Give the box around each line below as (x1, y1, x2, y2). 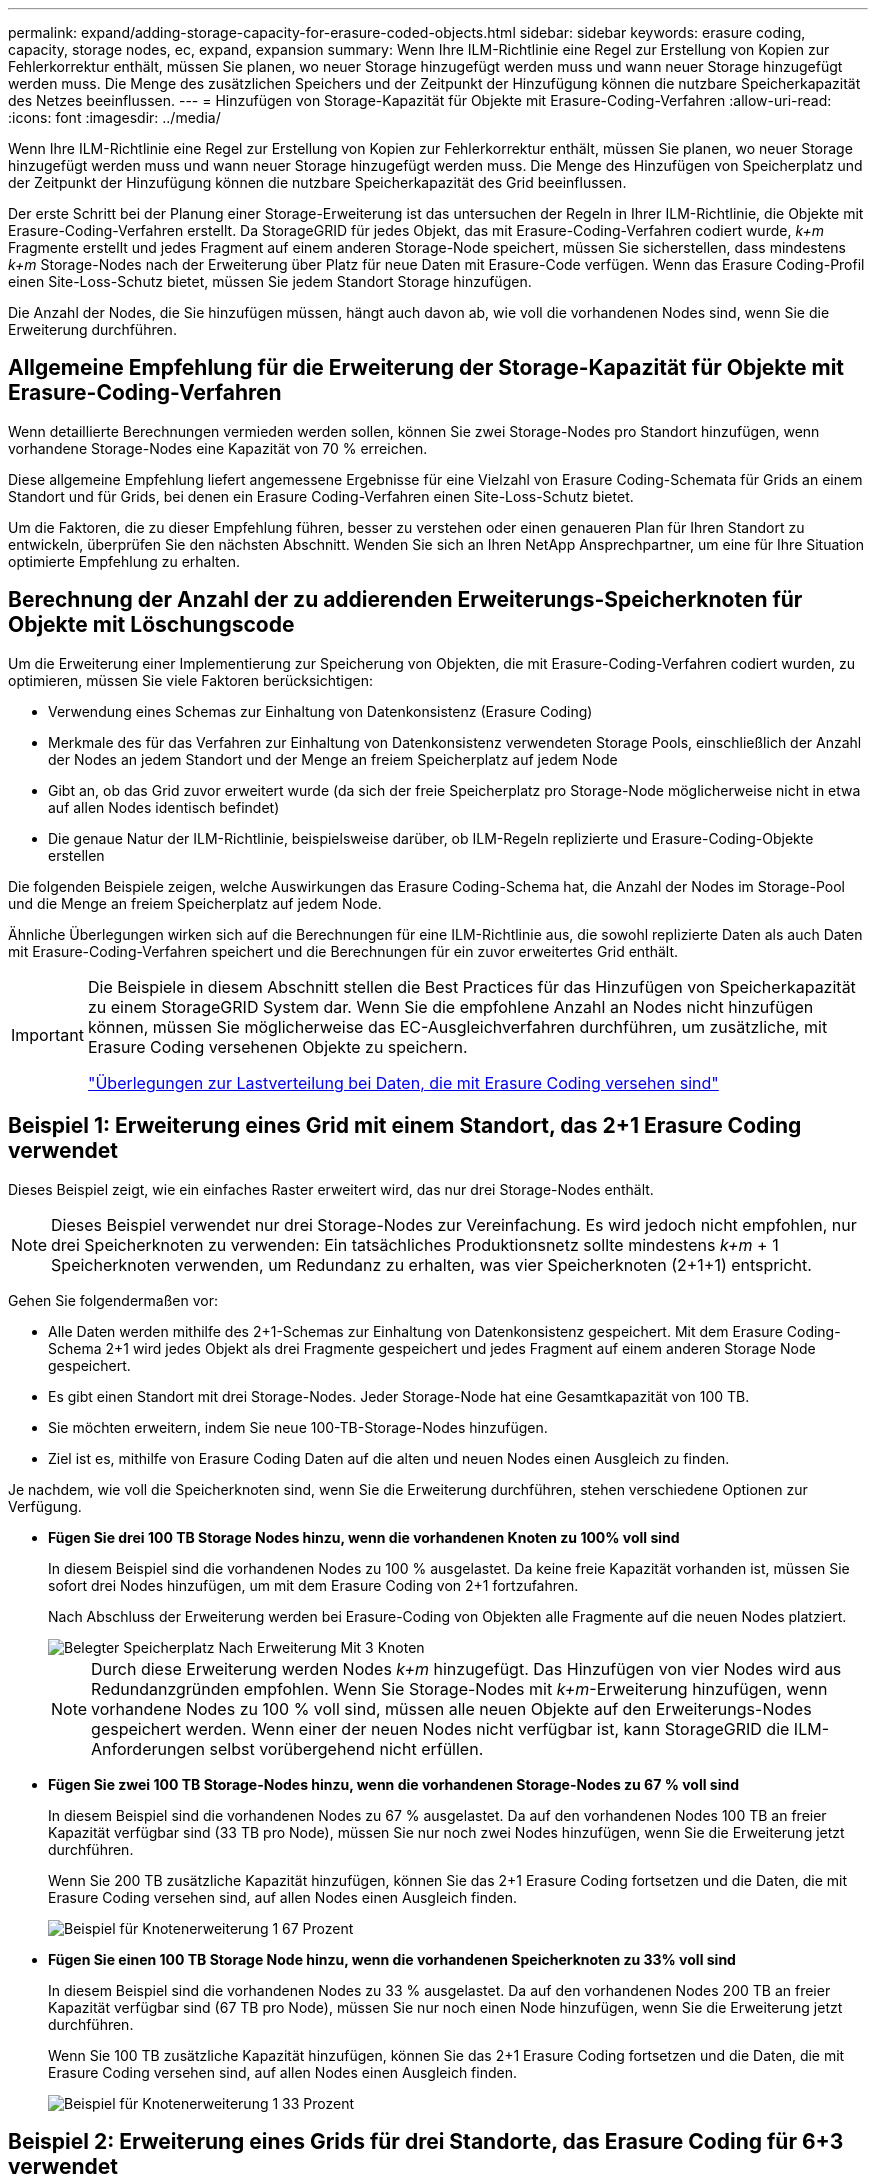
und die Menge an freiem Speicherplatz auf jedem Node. (8, 894, 382, 912)
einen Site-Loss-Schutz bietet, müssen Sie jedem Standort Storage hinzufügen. (8, 273, 532, 290)
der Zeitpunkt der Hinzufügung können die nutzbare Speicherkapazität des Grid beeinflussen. (8, 174, 627, 191)
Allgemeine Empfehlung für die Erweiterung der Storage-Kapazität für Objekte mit (8, 355, 845, 381)
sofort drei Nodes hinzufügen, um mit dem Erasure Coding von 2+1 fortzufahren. (48, 1576, 579, 1594)
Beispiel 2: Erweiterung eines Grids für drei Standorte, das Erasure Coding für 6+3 (8, 2128, 844, 2154)
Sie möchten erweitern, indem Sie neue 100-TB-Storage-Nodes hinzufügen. (48, 1418, 548, 1436)
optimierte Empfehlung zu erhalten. (8, 552, 240, 570)
